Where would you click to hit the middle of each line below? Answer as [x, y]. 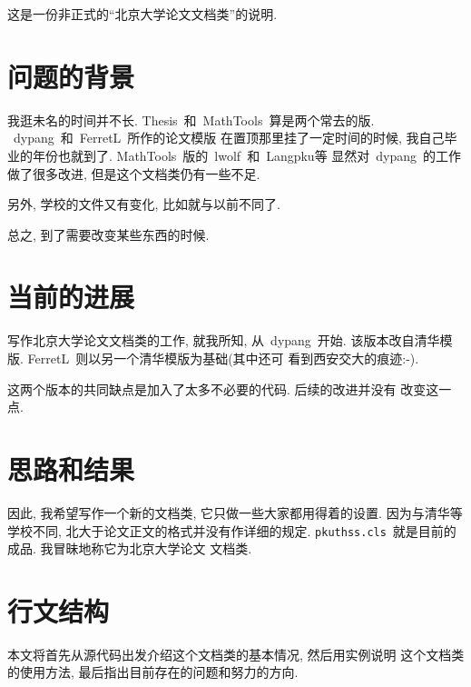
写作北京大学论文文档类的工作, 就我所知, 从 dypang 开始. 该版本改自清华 [224, 340]
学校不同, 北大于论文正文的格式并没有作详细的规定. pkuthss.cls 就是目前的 [232, 530]
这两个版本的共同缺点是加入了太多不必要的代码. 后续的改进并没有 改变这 [223, 388]
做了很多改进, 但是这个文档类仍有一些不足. [134, 173]
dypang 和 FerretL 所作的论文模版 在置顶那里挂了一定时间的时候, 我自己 [229, 138]
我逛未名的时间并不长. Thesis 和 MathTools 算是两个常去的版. [191, 119]
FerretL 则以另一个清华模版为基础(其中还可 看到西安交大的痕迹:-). [223, 358]
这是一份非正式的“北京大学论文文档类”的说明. [142, 14]
